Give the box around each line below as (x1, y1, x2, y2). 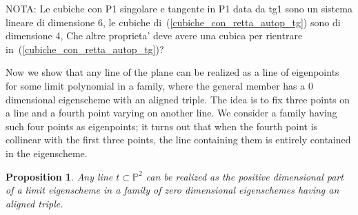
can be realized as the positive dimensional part (146, 169, 344, 183)
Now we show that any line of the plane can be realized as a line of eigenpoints (6, 65, 339, 79)
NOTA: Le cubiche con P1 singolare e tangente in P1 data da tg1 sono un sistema (6, 1, 352, 15)
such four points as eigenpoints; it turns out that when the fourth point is (6, 119, 318, 133)
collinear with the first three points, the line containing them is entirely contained (6, 132, 351, 147)
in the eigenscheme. (6, 145, 88, 160)
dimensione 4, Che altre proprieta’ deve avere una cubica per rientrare (6, 28, 303, 43)
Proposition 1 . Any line (6, 169, 113, 183)
